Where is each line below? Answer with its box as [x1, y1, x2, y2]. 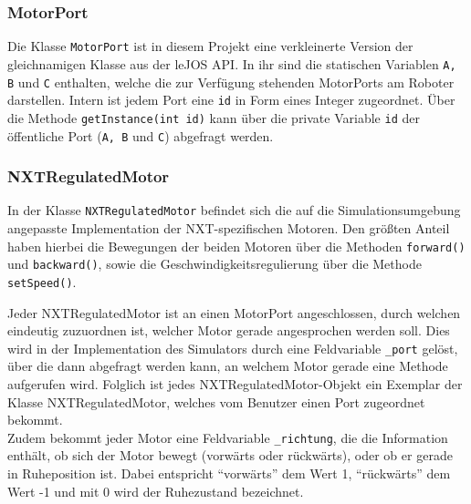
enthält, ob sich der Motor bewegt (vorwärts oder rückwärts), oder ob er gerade [7, 446, 453, 465]
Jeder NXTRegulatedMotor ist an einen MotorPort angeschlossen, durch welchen [7, 303, 461, 322]
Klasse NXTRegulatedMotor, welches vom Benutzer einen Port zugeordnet [7, 392, 425, 411]
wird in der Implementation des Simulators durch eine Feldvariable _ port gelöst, [7, 338, 458, 357]
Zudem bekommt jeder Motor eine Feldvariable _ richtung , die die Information [7, 427, 448, 447]
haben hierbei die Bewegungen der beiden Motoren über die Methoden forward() [7, 236, 466, 255]
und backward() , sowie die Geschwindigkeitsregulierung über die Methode [7, 254, 422, 273]
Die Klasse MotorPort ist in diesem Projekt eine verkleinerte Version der [7, 36, 413, 56]
